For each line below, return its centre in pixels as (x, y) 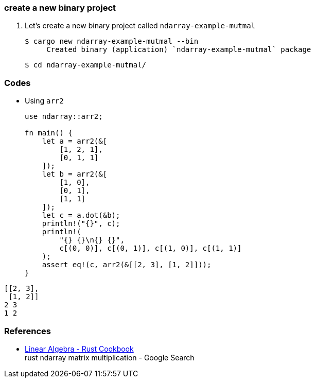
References (28, 331)
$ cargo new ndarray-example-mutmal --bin (112, 41)
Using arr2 (44, 101)
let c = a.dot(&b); (81, 215)
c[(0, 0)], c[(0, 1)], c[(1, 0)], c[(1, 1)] (151, 248)
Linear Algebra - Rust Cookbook (79, 349)
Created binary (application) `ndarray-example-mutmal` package (179, 50)
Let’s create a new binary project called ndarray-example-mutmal (140, 26)
